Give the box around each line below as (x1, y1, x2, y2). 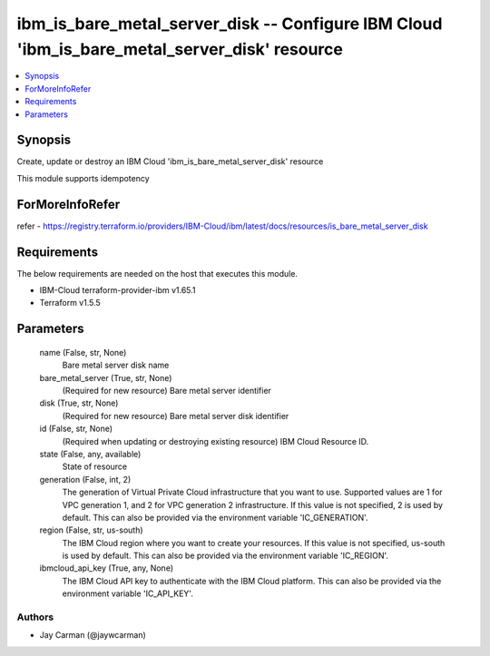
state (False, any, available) (39, 448, 142, 459)
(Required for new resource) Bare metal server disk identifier (62, 410, 289, 421)
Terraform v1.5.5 (39, 298, 102, 308)
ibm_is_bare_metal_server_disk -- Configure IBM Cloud (16, 14, 443, 34)
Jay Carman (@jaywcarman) (39, 630, 147, 641)
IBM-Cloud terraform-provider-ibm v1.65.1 (39, 285, 196, 296)
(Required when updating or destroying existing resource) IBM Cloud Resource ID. (62, 436, 369, 446)
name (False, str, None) (39, 347, 127, 357)
